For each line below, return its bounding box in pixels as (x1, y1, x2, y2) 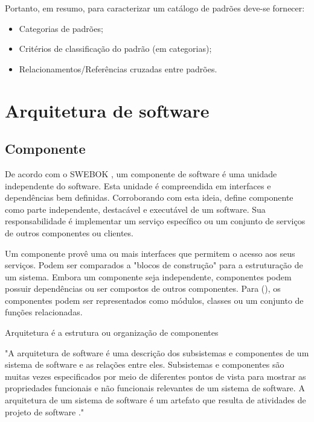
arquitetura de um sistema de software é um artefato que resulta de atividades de (5, 394, 306, 406)
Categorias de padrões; (19, 22, 103, 34)
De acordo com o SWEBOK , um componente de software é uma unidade (5, 167, 277, 180)
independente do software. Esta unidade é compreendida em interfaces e (5, 179, 271, 192)
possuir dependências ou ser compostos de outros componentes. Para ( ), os (5, 282, 281, 295)
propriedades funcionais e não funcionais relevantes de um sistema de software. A (5, 382, 305, 394)
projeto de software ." (5, 405, 85, 418)
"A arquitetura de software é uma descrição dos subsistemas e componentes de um (5, 346, 309, 359)
